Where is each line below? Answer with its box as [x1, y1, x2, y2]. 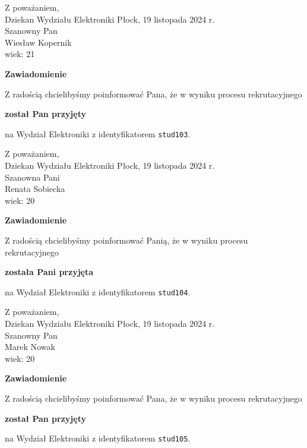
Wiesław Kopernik [5, 36, 72, 48]
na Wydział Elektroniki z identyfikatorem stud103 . [5, 127, 191, 140]
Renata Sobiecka [5, 182, 65, 195]
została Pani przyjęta [5, 266, 94, 278]
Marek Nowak [5, 340, 55, 353]
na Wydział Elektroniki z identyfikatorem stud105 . [5, 432, 191, 444]
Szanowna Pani [5, 171, 60, 183]
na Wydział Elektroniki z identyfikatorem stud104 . [5, 285, 191, 298]
